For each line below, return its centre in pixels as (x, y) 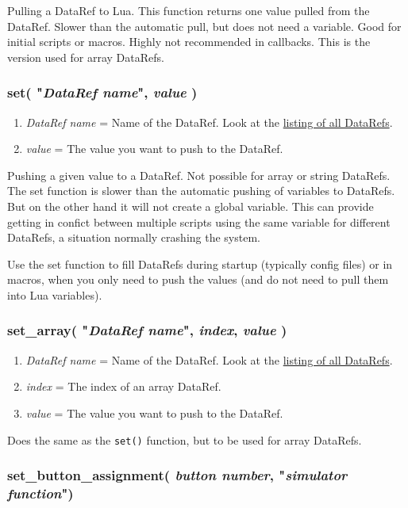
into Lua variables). (55, 294)
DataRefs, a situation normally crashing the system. (134, 237)
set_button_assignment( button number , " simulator (177, 475)
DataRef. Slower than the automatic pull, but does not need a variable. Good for (204, 26)
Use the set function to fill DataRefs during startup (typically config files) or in (200, 264)
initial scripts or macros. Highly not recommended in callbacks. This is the (189, 42)
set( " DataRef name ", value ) (102, 92)
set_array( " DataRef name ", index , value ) (147, 330)
